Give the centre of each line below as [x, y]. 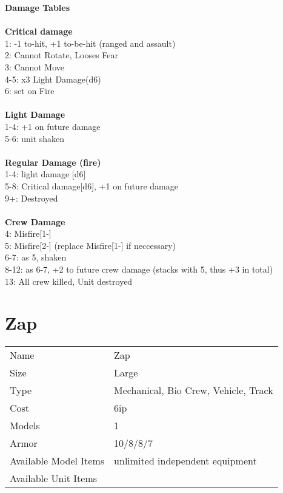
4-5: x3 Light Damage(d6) [53, 79]
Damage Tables [38, 7]
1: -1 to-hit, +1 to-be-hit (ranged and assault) [90, 43]
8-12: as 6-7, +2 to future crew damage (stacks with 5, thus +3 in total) [139, 269]
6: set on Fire [30, 91]
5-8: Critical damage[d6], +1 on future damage [92, 185]
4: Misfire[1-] [28, 233]
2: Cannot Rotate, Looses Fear [62, 55]
